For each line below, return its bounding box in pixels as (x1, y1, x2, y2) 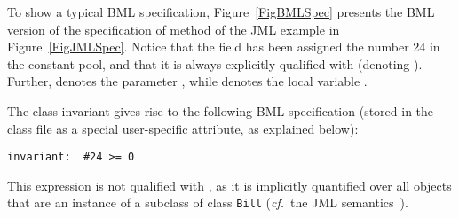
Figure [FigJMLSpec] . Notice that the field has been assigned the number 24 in (7, 37, 440, 56)
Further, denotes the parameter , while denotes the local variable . (7, 72, 368, 90)
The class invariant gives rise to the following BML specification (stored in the (7, 101, 434, 120)
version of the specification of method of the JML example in (7, 19, 340, 38)
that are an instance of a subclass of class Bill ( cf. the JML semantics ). (7, 193, 408, 212)
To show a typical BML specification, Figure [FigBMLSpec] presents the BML (7, 3, 435, 20)
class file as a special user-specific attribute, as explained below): (7, 119, 359, 137)
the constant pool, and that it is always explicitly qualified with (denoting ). (7, 54, 423, 73)
